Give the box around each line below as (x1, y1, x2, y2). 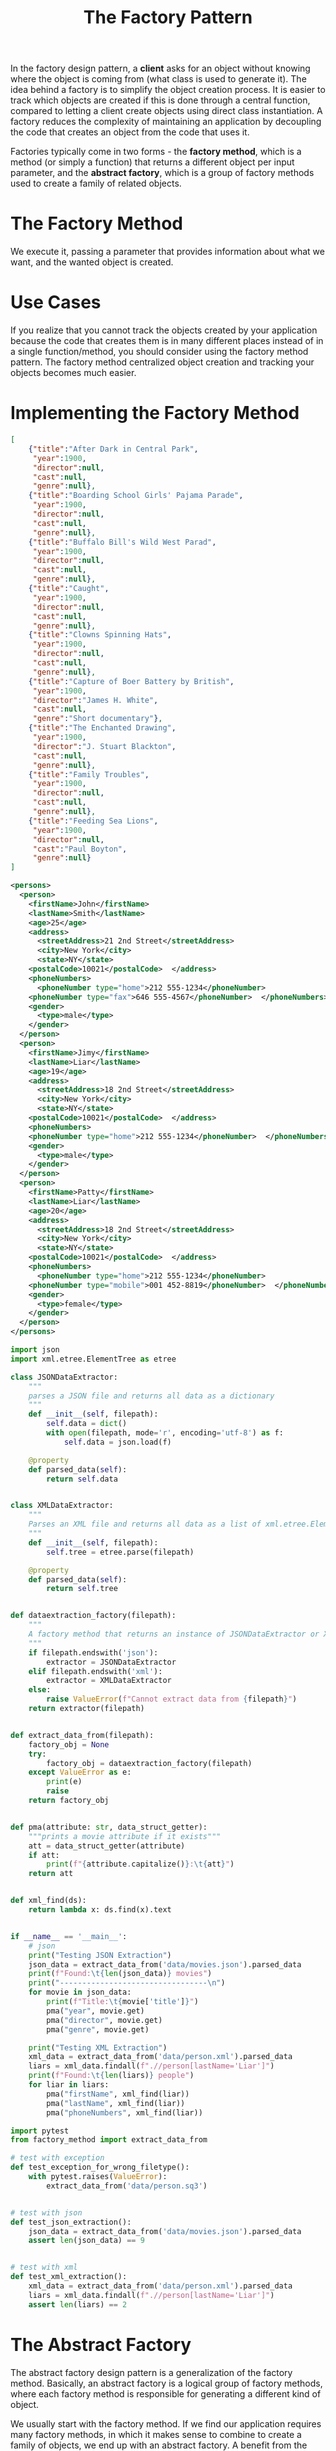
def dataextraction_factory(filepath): (10, 1611, 177, 1621)
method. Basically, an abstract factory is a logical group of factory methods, (10, 2377, 323, 2389)
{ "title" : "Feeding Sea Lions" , (28, 816, 159, 826)
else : (28, 1685, 52, 1695)
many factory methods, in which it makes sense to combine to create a (10, 2428, 302, 2440)
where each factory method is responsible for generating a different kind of (10, 2387, 322, 2400)
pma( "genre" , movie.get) (46, 2024, 150, 2035)
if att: (28, 1850, 60, 1860)
